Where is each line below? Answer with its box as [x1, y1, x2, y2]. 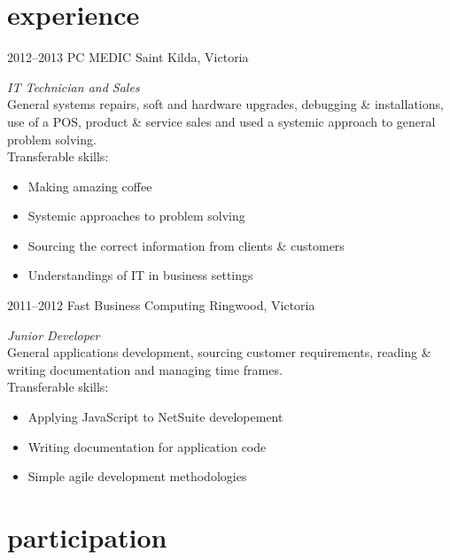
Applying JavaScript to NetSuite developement [27, 408, 283, 426]
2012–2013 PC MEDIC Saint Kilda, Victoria [7, 48, 249, 66]
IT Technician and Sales [7, 77, 140, 96]
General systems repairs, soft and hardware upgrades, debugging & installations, [7, 95, 444, 113]
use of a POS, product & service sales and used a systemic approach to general [7, 112, 436, 130]
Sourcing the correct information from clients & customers [27, 236, 345, 254]
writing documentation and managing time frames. [7, 360, 283, 378]
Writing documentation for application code [27, 437, 267, 455]
